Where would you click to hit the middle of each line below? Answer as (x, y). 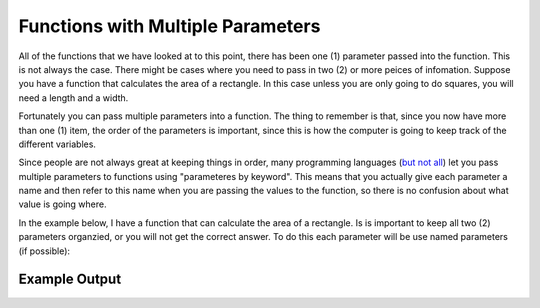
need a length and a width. (73, 97)
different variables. (57, 144)
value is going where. (62, 204)
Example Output (70, 279)
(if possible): (44, 251)
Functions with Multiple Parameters (169, 26)
